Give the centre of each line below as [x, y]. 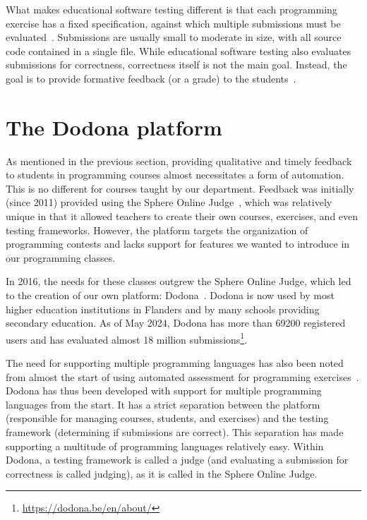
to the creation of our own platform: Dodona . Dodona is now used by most [170, 295]
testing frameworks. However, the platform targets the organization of [157, 230]
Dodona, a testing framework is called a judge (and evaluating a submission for [177, 460]
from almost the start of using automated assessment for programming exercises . [182, 376]
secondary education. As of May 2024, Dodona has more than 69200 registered [176, 323]
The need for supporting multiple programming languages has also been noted [175, 363]
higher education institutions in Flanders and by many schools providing [163, 309]
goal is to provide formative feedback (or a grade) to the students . [151, 78]
